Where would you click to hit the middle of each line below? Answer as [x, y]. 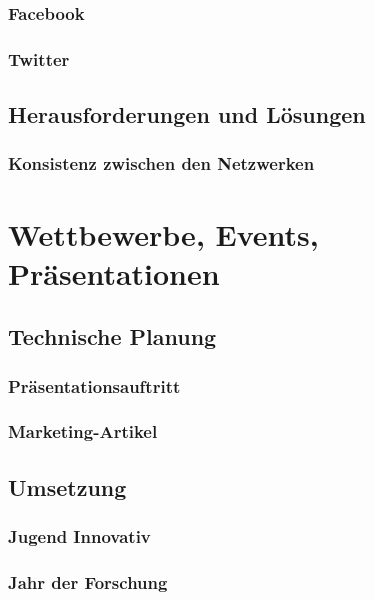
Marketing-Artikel [83, 431]
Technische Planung [112, 336]
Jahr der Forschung [88, 581]
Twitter [39, 58]
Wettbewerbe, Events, [163, 233]
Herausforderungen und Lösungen [187, 114]
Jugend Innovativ [79, 536]
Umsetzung [67, 486]
